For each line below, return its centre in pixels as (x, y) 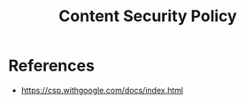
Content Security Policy (148, 16)
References (51, 66)
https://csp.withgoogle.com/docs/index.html (102, 90)
